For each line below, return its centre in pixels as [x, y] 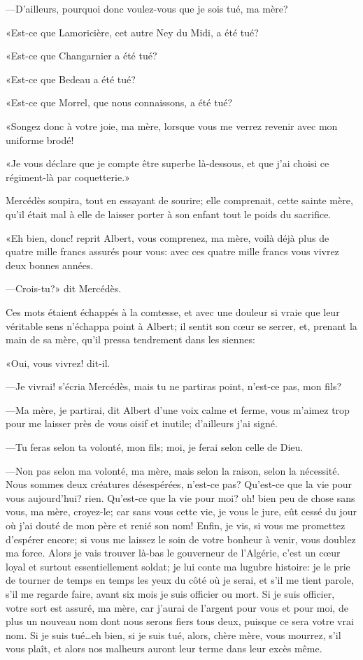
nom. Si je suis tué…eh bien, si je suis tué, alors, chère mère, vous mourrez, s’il [173, 634]
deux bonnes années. [50, 265]
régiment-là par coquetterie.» [68, 177]
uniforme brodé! [40, 139]
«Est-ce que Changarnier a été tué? [81, 56]
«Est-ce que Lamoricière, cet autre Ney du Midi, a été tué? [132, 32]
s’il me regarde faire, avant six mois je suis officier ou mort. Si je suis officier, [170, 594]
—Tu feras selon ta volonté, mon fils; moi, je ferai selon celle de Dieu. [155, 447]
